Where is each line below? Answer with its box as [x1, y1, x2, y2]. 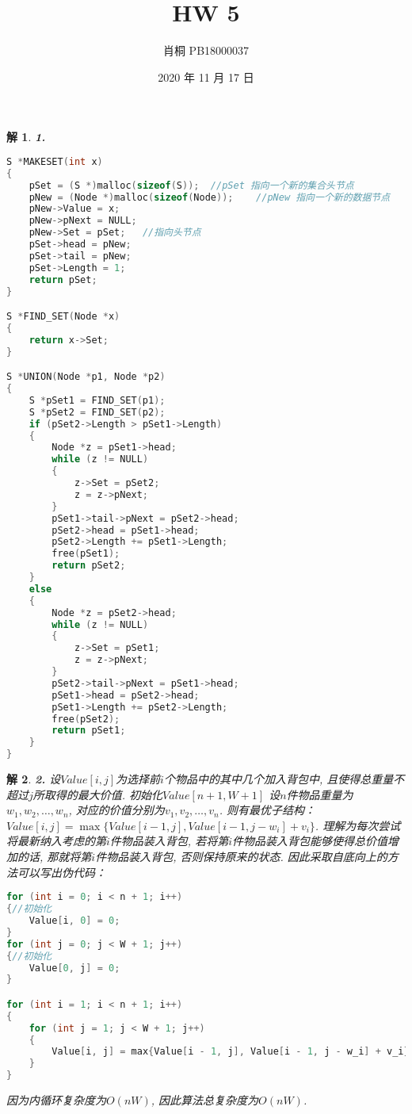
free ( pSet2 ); [51, 713, 120, 725]
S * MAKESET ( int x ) [6, 155, 103, 167]
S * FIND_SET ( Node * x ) [6, 311, 120, 323]
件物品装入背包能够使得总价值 [232, 833, 387, 849]
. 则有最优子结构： [219, 802, 316, 818]
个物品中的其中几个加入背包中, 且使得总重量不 [163, 771, 405, 787]
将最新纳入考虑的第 [6, 833, 106, 849]
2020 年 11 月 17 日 [158, 68, 254, 85]
